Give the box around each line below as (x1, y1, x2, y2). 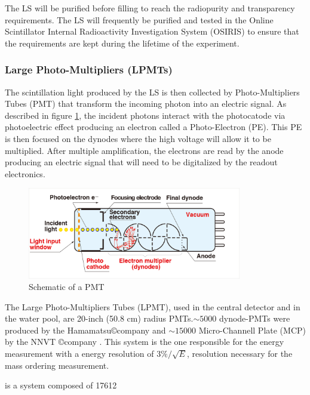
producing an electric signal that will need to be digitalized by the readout (5, 156, 278, 168)
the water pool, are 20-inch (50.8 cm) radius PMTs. (5, 312, 194, 325)
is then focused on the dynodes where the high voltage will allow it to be (5, 132, 271, 144)
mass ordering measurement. (5, 359, 109, 371)
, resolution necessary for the (187, 347, 293, 360)
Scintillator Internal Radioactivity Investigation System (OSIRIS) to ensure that (5, 25, 299, 38)
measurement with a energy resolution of (5, 347, 154, 360)
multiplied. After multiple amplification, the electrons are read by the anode (5, 144, 284, 156)
